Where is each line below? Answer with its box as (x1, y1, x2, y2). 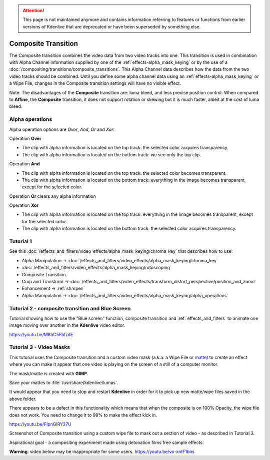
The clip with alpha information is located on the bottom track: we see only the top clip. (21, 151, 201, 157)
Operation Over (9, 135, 42, 141)
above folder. (9, 396, 36, 402)
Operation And (9, 161, 40, 167)
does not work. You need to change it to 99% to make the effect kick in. (9, 412, 157, 418)
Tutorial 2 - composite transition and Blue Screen (9, 305, 131, 312)
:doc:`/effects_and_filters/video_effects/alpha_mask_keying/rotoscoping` (21, 265, 172, 271)
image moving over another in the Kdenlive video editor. (9, 322, 125, 328)
